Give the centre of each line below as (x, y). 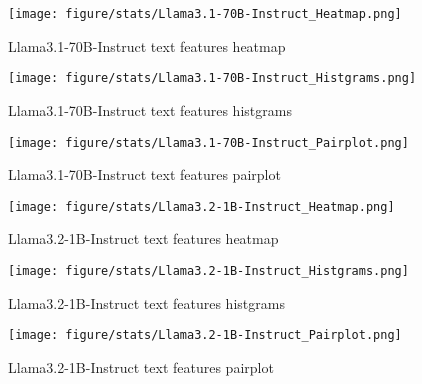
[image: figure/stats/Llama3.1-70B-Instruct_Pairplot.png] (208, 142)
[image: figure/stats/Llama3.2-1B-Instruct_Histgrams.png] (208, 271)
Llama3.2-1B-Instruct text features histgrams (146, 302)
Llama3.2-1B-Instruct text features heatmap (143, 238)
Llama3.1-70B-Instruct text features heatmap (147, 45)
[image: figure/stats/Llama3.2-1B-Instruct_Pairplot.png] (205, 335)
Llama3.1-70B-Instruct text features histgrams (150, 109)
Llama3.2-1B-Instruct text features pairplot (141, 366)
